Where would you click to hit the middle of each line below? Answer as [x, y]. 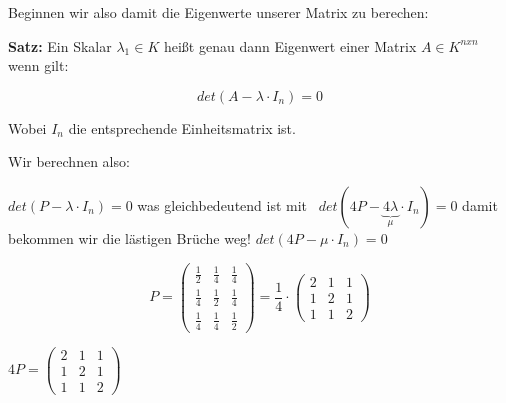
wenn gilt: [38, 65]
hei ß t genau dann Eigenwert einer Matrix [290, 45]
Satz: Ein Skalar [60, 45]
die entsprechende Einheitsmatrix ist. [182, 127]
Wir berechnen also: [69, 161]
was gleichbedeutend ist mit [222, 204]
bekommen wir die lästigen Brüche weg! [129, 237]
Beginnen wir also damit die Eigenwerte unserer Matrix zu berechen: [218, 12]
